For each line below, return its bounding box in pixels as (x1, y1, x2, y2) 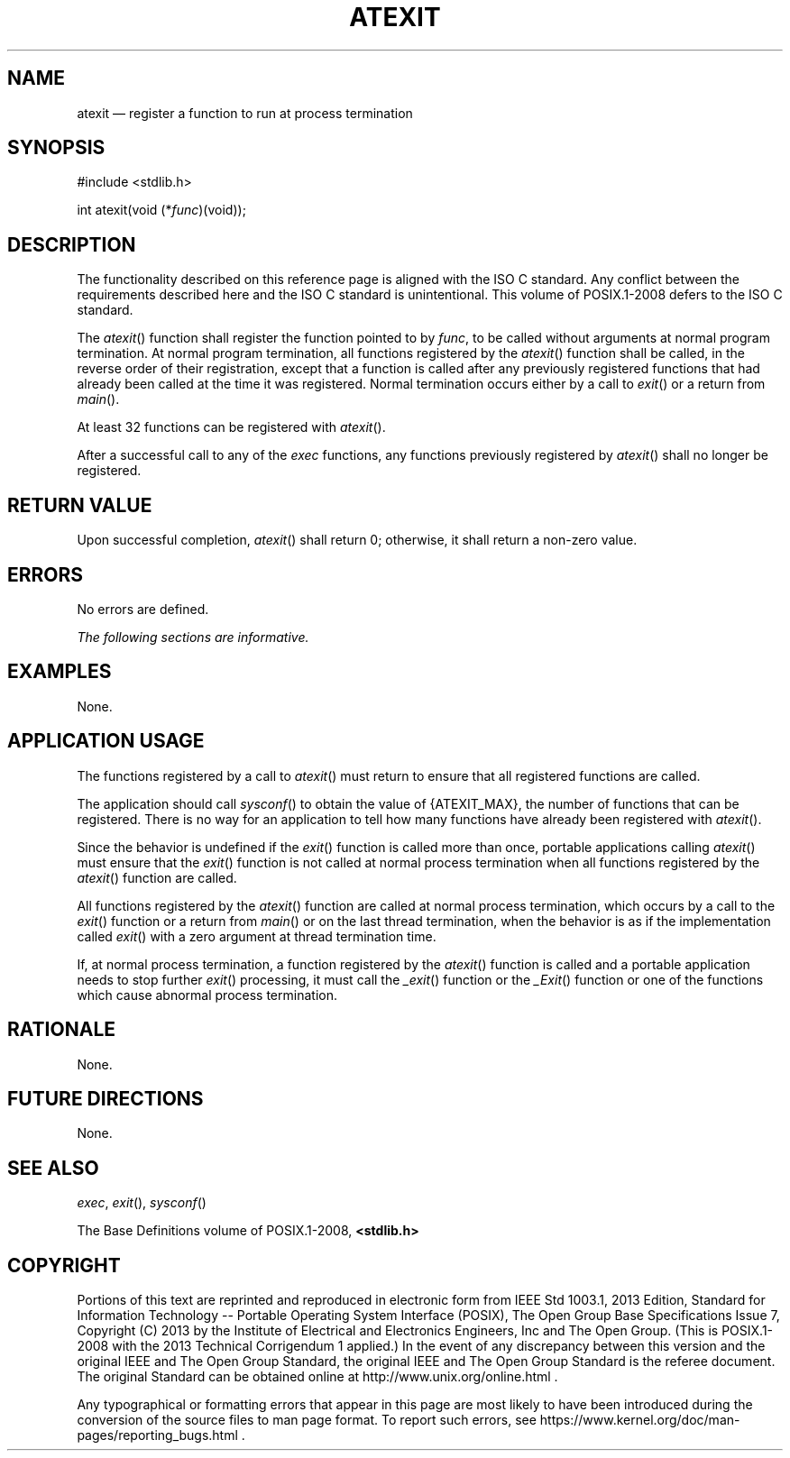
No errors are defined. (77, 601, 209, 617)
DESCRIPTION (7, 233, 136, 256)
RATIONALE (7, 1018, 116, 1041)
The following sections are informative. (77, 628, 309, 645)
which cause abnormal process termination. (77, 986, 337, 1003)
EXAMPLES (7, 660, 112, 683)
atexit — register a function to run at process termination (77, 105, 413, 121)
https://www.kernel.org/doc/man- (539, 1412, 740, 1428)
